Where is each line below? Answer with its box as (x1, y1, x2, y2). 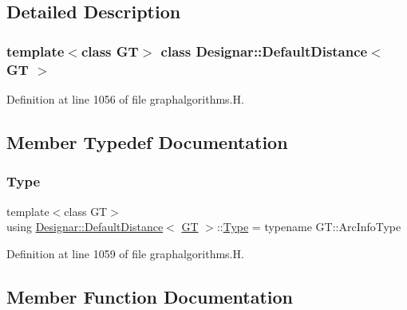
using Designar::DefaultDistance (6, 218, 164, 235)
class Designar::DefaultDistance (160, 41, 368, 61)
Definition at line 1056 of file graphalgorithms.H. (6, 90, 244, 107)
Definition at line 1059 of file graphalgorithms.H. (6, 245, 244, 261)
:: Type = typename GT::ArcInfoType (216, 218, 401, 235)
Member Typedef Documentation (6, 129, 288, 154)
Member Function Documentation (6, 284, 294, 308)
